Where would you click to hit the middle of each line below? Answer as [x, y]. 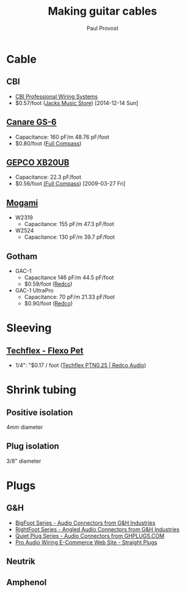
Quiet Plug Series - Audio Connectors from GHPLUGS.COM [90, 536]
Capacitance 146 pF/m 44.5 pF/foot [69, 277]
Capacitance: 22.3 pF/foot [48, 177]
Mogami [22, 203]
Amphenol [27, 582]
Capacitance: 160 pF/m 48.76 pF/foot [62, 137]
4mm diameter [25, 427]
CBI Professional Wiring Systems [56, 96]
